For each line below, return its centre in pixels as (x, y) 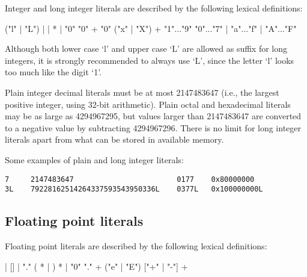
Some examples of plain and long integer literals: (94, 159)
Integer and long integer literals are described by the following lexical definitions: (154, 8)
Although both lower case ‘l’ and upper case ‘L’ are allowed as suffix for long (146, 48)
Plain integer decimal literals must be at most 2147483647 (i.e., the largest (142, 92)
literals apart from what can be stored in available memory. (114, 139)
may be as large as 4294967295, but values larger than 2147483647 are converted (153, 116)
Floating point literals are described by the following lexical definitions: (136, 246)
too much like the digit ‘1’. (53, 72)
